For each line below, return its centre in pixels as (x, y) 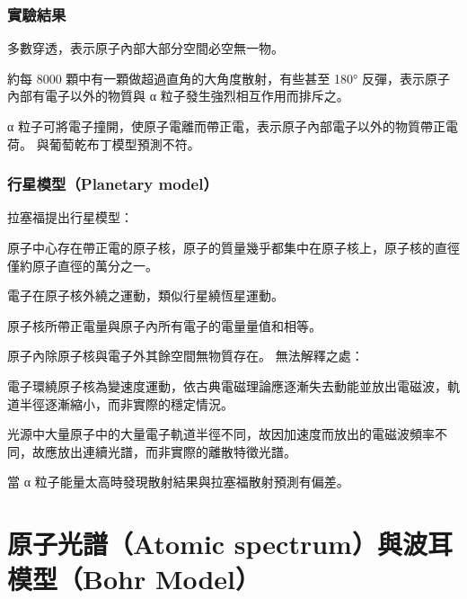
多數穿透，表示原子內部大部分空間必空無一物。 (145, 48)
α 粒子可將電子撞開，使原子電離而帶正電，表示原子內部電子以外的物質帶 (220, 126)
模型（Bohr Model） (134, 579)
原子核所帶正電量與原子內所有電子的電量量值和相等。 (164, 325)
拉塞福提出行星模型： (70, 217)
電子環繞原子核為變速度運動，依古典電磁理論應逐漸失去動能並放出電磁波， (227, 385)
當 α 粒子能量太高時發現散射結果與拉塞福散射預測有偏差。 (178, 482)
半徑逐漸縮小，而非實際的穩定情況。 (126, 403)
